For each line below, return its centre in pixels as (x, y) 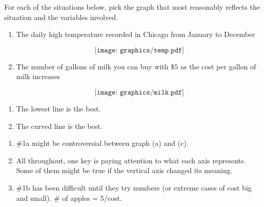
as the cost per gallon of (218, 66)
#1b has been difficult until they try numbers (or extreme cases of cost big (134, 187)
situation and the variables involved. (61, 17)
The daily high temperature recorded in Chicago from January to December (136, 34)
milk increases (38, 76)
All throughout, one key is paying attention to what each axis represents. (131, 160)
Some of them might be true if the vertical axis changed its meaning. (124, 170)
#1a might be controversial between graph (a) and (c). (102, 143)
